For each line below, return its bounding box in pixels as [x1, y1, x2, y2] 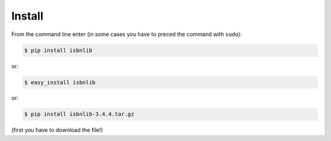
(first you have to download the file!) [11, 126, 104, 134]
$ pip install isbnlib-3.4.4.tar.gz [24, 110, 135, 118]
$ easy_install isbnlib [24, 79, 96, 85]
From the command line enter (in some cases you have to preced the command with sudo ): [11, 31, 242, 38]
